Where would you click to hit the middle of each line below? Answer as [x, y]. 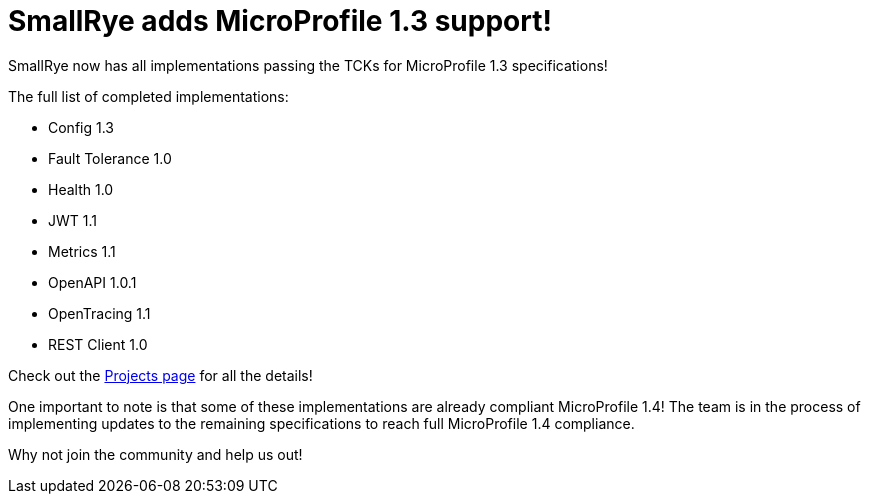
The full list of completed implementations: [148, 96]
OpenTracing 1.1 [99, 313]
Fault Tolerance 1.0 [110, 158]
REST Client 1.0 [98, 344]
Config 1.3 [81, 127]
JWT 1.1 [72, 220]
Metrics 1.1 [82, 251]
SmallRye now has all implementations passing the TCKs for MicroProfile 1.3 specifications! [308, 65]
